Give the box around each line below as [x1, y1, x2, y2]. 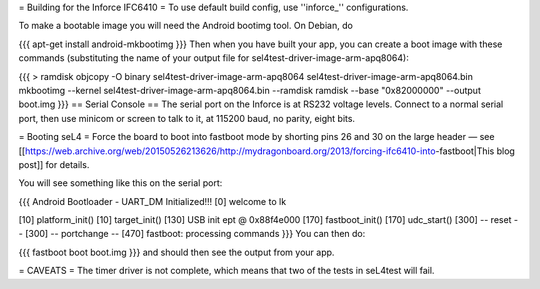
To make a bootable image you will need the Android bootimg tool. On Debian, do [18, 20, 354, 32]
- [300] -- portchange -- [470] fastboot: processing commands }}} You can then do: [18, 228, 366, 240]
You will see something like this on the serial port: [18, 177, 223, 189]
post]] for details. [18, 158, 90, 170]
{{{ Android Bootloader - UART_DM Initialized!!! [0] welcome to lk [18, 195, 287, 207]
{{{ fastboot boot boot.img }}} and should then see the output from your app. [18, 246, 335, 258]
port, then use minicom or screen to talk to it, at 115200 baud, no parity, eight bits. [18, 112, 355, 124]
